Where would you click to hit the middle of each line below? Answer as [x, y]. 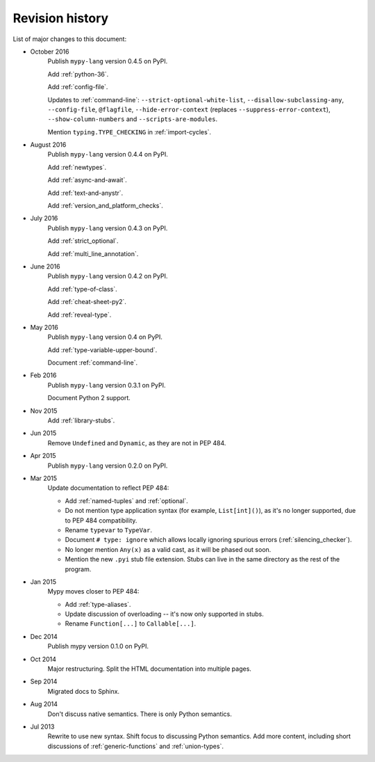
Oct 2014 [43, 659]
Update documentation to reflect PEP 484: [108, 488]
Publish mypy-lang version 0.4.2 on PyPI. [108, 276]
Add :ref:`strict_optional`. [83, 241]
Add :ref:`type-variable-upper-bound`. [102, 350]
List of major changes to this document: [70, 39]
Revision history [61, 18]
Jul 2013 [42, 727]
